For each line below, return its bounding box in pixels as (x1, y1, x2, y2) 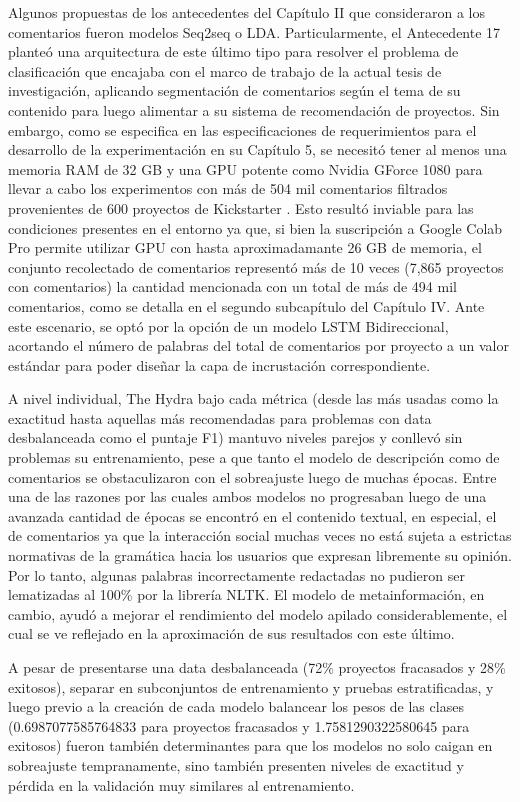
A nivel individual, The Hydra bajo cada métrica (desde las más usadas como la (8, 388, 499, 409)
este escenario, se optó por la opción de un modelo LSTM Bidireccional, (8, 315, 449, 336)
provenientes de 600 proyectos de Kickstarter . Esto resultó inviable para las (8, 197, 474, 218)
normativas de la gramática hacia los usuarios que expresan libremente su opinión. (8, 545, 512, 566)
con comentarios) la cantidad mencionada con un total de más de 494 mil (8, 276, 457, 297)
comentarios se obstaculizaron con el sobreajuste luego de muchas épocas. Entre (8, 466, 497, 487)
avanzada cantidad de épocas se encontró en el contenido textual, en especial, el (8, 505, 497, 526)
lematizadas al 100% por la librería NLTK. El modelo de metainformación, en (8, 584, 485, 605)
